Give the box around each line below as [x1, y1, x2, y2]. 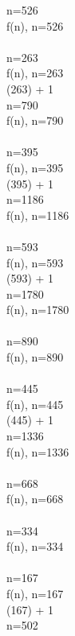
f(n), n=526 [6, 17, 64, 34]
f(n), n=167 [6, 584, 64, 601]
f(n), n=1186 [6, 206, 69, 223]
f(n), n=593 [6, 254, 64, 271]
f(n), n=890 [6, 349, 64, 365]
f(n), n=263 [6, 64, 64, 81]
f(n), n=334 [6, 538, 64, 555]
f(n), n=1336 [6, 443, 69, 460]
